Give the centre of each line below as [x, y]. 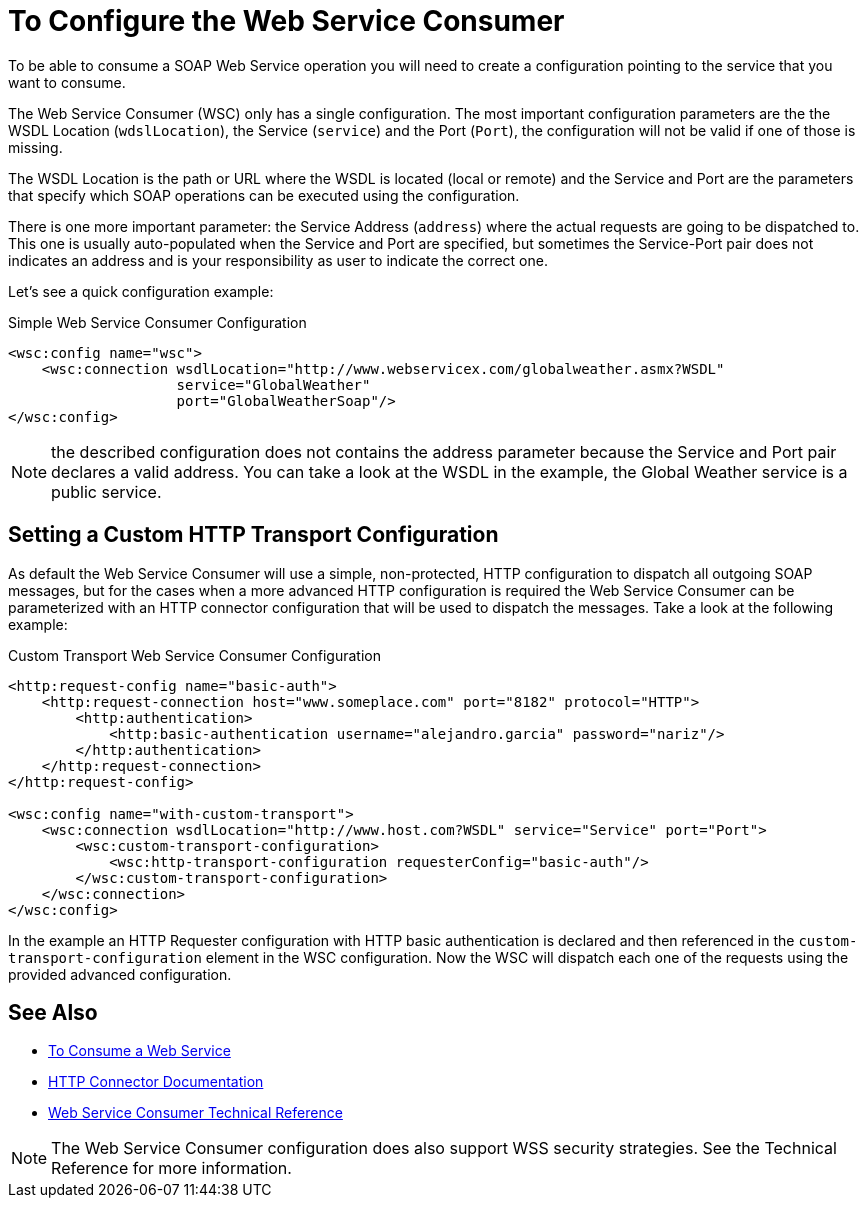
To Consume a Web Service [139, 1051]
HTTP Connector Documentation [156, 1082]
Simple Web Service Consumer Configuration [157, 322]
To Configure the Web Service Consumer [286, 21]
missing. [35, 147]
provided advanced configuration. [120, 974]
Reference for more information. [171, 1168]
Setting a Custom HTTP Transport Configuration [253, 535]
